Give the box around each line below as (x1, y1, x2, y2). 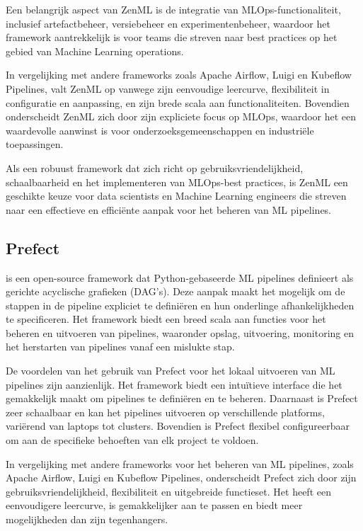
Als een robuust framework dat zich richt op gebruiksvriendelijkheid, (6, 160, 304, 175)
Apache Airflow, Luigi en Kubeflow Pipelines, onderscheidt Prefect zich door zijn (6, 470, 357, 485)
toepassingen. (6, 137, 64, 152)
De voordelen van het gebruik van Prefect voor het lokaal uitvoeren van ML (6, 363, 335, 378)
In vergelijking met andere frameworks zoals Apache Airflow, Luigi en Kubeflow (6, 67, 352, 82)
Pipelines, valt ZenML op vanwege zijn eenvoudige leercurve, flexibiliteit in (6, 81, 330, 96)
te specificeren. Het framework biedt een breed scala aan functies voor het (6, 312, 326, 326)
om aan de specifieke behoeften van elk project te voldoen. (6, 433, 259, 447)
